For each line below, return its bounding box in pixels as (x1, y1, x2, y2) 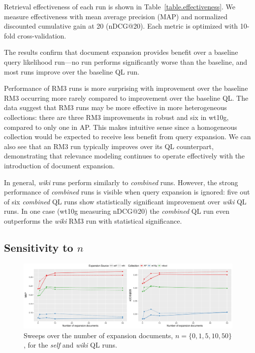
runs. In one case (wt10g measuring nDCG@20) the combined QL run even (4, 206, 229, 216)
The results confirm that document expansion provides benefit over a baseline (4, 47, 238, 57)
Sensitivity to (4, 239, 73, 255)
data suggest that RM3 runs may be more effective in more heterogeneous (4, 102, 227, 113)
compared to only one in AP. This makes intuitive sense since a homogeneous (4, 121, 237, 132)
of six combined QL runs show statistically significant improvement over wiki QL (4, 196, 247, 206)
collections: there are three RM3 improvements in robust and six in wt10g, (4, 112, 229, 122)
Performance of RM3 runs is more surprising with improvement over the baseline (4, 83, 248, 93)
